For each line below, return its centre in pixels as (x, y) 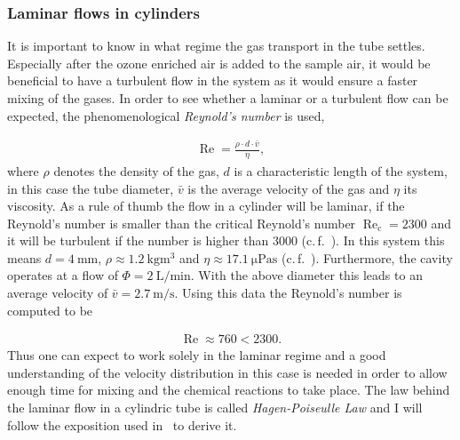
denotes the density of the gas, (136, 170)
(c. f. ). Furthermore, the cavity (367, 257)
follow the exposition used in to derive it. (122, 424)
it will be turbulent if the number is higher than (138, 240)
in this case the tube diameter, (91, 188)
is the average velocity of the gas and (289, 188)
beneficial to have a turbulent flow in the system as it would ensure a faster (213, 80)
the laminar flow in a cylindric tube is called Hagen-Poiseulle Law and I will (215, 408)
